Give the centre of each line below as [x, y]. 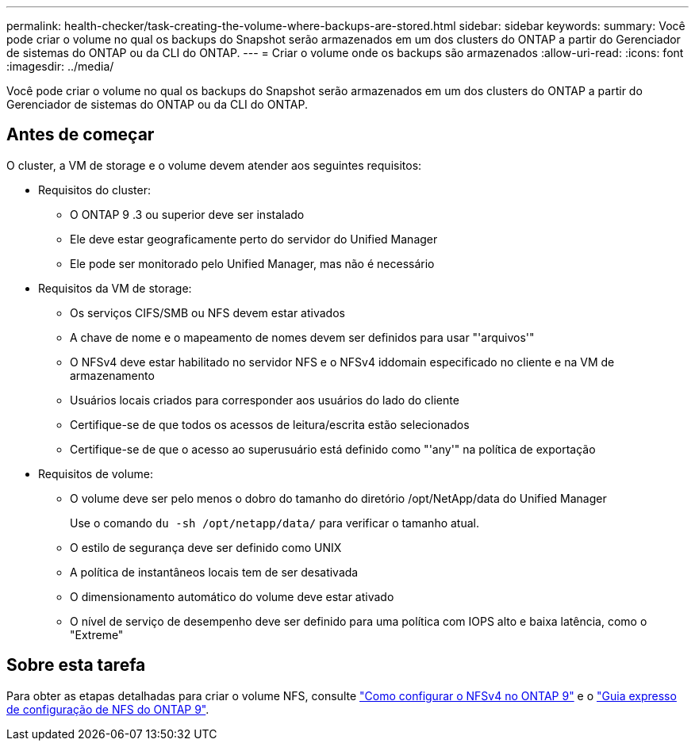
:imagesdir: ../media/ [60, 66]
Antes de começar [81, 135]
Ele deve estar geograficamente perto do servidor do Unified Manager [254, 239]
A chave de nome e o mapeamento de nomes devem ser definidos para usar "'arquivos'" [302, 337]
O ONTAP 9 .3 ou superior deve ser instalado [187, 214]
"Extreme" [97, 634]
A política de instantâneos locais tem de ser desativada [214, 572]
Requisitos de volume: [96, 473]
